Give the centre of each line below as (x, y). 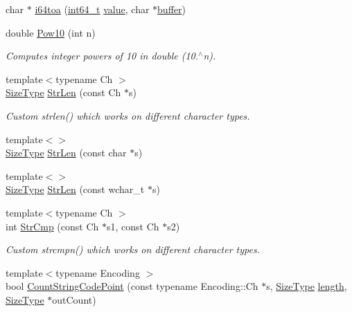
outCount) (74, 299)
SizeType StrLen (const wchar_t (75, 189)
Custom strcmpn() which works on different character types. (133, 249)
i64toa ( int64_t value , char (92, 9)
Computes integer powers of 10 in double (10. (102, 56)
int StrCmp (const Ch (52, 226)
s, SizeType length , (307, 286)
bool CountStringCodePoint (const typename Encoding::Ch (132, 286)
